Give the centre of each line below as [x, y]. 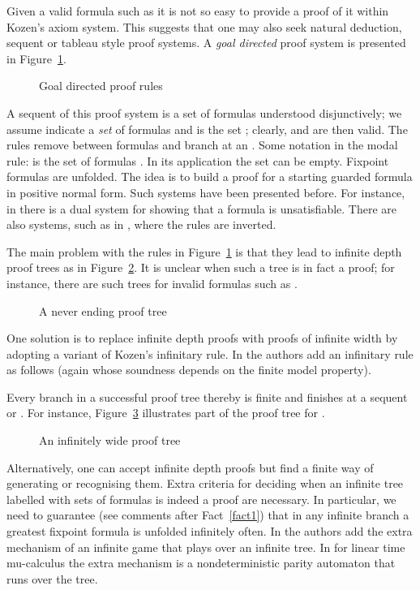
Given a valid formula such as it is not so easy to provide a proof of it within [198, 11]
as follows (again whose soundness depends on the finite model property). [189, 370]
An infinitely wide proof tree [110, 440]
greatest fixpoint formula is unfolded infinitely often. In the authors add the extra [210, 531]
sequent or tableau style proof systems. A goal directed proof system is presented [206, 43]
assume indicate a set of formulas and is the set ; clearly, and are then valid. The [207, 129]
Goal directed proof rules [101, 86]
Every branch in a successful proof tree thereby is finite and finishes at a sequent [207, 396]
